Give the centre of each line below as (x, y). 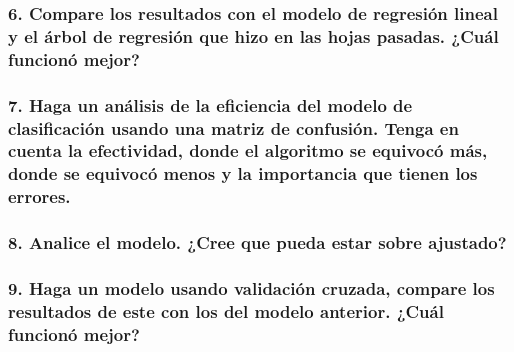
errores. (39, 196)
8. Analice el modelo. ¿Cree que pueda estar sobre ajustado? (257, 242)
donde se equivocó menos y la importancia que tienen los (243, 173)
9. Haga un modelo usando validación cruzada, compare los (251, 287)
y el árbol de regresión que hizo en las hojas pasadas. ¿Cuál (253, 35)
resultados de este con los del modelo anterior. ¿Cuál (226, 310)
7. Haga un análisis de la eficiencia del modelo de (210, 104)
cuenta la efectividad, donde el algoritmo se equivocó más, (248, 150)
